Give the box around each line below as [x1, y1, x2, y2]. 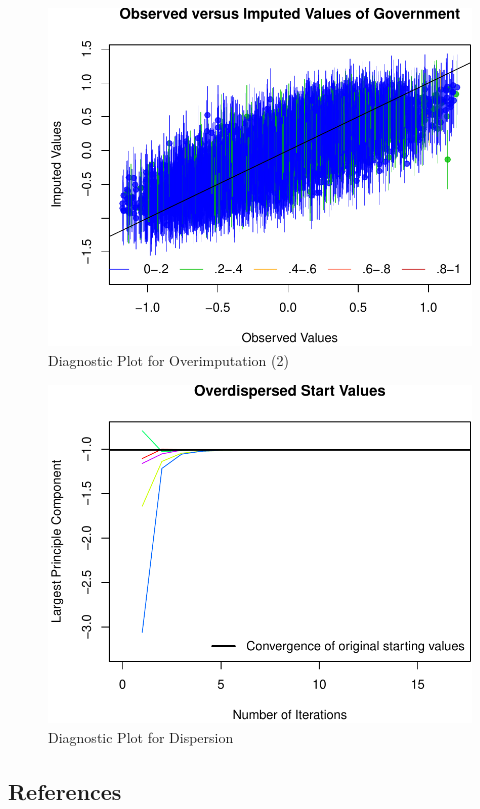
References [8, 775, 122, 806]
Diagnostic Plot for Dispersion [48, 726, 234, 747]
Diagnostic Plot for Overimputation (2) [48, 350, 289, 371]
